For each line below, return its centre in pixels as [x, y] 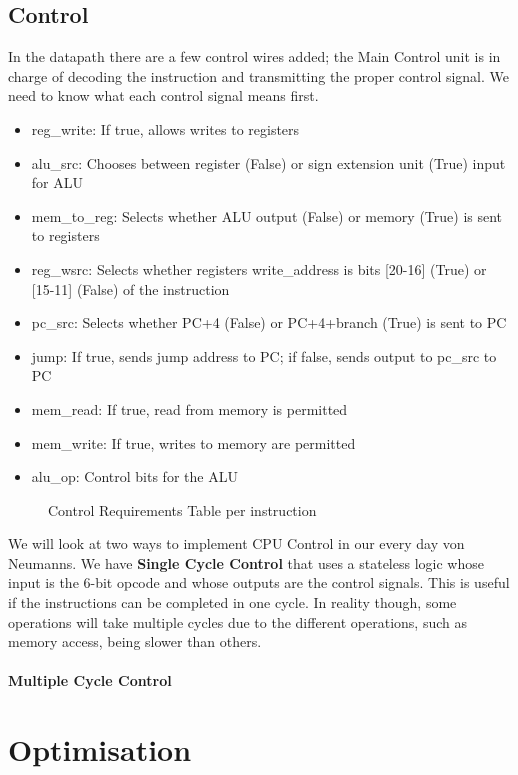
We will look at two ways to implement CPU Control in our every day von [236, 543]
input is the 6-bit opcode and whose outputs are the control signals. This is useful [259, 582]
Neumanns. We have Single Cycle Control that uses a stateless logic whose [246, 562]
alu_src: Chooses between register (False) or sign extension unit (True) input [268, 162]
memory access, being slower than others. [135, 641]
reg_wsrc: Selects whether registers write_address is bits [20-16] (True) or [259, 268]
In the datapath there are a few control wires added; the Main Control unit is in [254, 56]
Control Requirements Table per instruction [182, 509]
